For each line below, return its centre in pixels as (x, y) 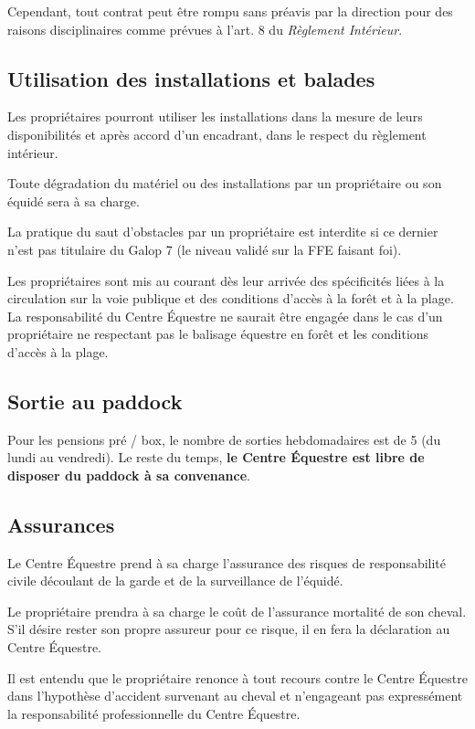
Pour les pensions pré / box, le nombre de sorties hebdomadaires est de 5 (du (224, 439)
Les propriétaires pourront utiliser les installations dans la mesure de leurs (215, 116)
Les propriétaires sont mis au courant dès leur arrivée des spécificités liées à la (226, 280)
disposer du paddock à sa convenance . (129, 475)
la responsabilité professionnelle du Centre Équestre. (154, 713)
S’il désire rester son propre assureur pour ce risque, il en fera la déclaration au (229, 629)
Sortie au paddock (95, 401)
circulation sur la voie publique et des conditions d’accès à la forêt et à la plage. (231, 298)
